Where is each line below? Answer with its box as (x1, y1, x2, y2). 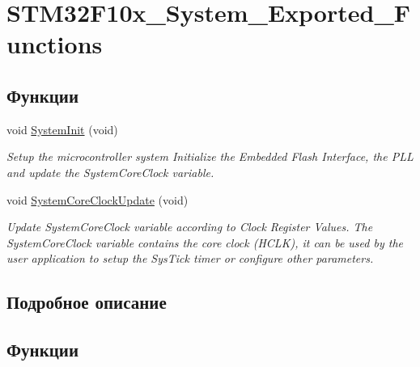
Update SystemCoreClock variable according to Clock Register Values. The (6, 218, 373, 235)
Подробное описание (6, 289, 167, 314)
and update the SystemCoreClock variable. (6, 163, 214, 180)
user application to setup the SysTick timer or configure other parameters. (6, 250, 374, 267)
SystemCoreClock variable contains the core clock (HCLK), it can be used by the (6, 234, 403, 251)
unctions (6, 27, 103, 61)
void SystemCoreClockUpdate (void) (6, 191, 189, 208)
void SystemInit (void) (6, 120, 118, 137)
